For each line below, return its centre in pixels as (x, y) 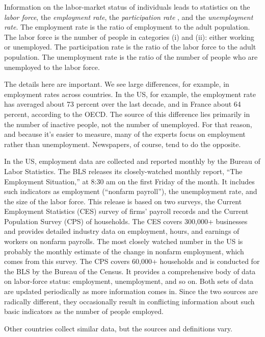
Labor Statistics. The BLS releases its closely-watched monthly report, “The (123, 171)
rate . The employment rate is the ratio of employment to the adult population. (127, 27)
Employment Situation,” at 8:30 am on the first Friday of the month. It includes (129, 181)
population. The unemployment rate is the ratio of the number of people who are (131, 56)
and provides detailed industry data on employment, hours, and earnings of (122, 231)
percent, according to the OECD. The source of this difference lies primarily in (127, 114)
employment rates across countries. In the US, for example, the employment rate (130, 94)
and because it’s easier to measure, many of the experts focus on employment (125, 134)
